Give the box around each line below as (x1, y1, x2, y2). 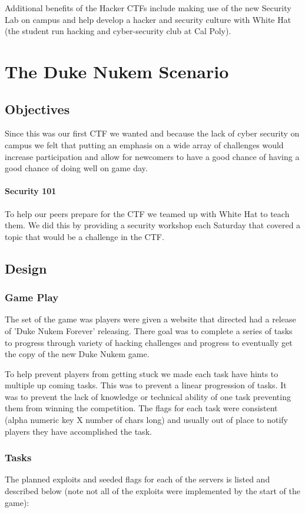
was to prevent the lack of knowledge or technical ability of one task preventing (5, 390, 291, 402)
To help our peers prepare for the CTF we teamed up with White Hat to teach (5, 207, 290, 219)
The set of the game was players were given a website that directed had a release (5, 313, 296, 325)
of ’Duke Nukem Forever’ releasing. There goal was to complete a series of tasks (5, 324, 293, 337)
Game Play (5, 290, 59, 305)
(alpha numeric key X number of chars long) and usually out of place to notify (5, 414, 288, 426)
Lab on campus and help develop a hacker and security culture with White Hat (5, 13, 291, 25)
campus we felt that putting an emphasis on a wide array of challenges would (5, 138, 284, 151)
